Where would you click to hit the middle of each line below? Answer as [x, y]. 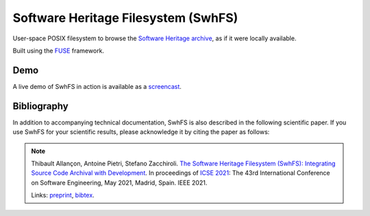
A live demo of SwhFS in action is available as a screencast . [97, 86]
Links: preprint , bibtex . [63, 195]
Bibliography [40, 106]
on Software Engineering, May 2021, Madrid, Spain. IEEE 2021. [119, 183]
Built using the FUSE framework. [59, 51]
